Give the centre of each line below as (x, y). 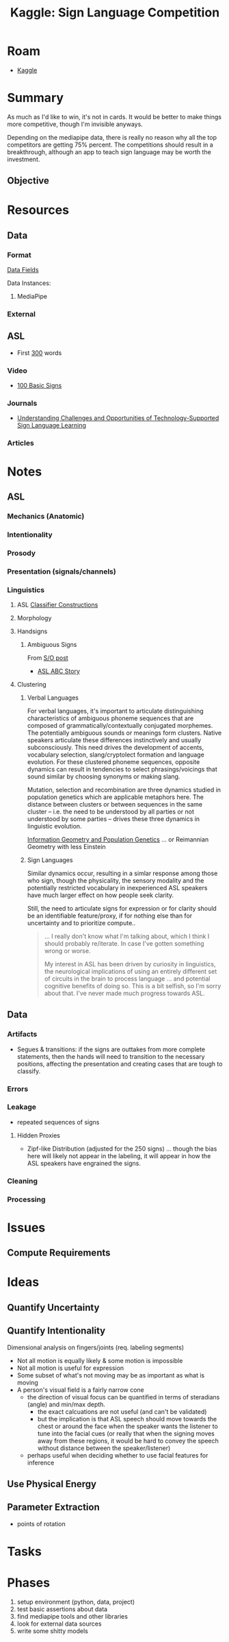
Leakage (22, 1107)
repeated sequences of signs (58, 1122)
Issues (26, 1227)
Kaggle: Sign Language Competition (115, 13)
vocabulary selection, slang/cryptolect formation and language (116, 755)
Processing (26, 1199)
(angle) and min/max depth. (66, 1404)
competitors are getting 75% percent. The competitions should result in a (110, 145)
